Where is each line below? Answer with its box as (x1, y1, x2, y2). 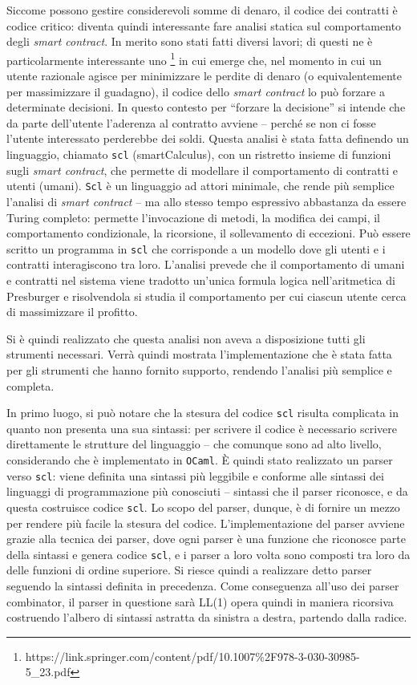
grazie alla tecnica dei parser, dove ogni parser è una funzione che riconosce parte (6, 530, 406, 547)
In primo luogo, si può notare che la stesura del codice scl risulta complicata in (6, 404, 399, 421)
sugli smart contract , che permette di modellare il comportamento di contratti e (6, 161, 398, 178)
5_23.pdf (25, 663, 71, 680)
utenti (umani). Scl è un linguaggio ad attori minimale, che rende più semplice (6, 177, 395, 194)
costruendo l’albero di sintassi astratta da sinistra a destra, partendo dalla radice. (6, 609, 407, 626)
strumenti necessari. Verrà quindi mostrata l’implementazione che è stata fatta (6, 346, 392, 363)
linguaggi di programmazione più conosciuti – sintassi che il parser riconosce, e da (6, 483, 408, 500)
